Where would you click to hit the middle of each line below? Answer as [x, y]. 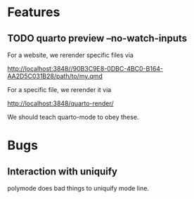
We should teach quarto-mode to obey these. [73, 117]
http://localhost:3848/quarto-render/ [60, 103]
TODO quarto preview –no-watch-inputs [97, 38]
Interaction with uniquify [63, 171]
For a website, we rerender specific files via [70, 55]
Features [34, 12]
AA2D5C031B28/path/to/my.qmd [55, 76]
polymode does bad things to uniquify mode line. [78, 188]
